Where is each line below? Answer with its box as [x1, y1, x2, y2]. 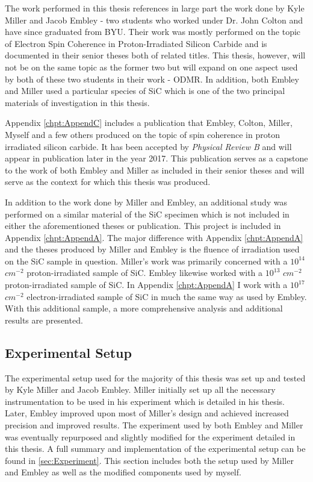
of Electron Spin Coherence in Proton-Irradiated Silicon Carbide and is [5, 37, 267, 49]
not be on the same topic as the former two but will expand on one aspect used [5, 60, 298, 73]
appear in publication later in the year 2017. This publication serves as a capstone [5, 152, 308, 164]
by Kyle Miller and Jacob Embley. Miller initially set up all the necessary [5, 383, 276, 396]
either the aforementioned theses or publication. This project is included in [5, 219, 281, 232]
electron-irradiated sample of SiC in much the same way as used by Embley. [26, 290, 307, 302]
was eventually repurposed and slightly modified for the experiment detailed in [5, 430, 296, 443]
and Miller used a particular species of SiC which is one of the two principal [5, 84, 285, 97]
